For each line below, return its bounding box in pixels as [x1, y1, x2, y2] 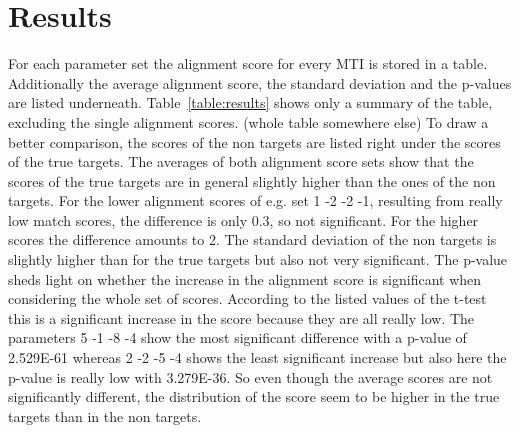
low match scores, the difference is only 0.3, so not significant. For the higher [8, 209, 479, 230]
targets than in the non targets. [8, 405, 202, 426]
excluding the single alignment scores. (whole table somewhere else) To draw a [8, 111, 489, 132]
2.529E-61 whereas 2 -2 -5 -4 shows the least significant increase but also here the [8, 347, 507, 368]
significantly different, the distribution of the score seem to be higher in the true [8, 386, 500, 407]
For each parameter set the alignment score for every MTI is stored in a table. [8, 53, 488, 74]
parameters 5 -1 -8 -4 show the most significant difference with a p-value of [8, 327, 467, 348]
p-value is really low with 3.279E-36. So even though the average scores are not [8, 366, 493, 387]
